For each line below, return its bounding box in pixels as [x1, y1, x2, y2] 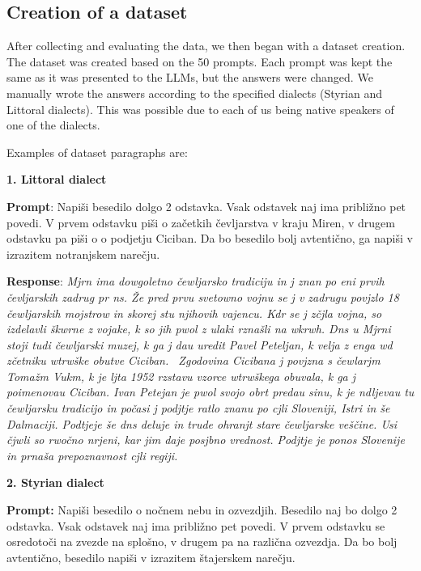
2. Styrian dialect [6, 474, 104, 491]
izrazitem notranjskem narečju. [6, 245, 160, 262]
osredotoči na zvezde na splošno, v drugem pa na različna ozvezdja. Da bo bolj [6, 533, 398, 550]
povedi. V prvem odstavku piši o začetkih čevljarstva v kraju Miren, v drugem [6, 214, 395, 231]
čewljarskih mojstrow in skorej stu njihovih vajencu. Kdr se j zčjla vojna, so [6, 304, 382, 321]
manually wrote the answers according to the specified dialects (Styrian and [6, 84, 383, 101]
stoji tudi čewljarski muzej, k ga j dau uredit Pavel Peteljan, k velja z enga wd [6, 336, 393, 353]
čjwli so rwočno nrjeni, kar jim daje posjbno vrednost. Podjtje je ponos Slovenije [6, 431, 405, 448]
